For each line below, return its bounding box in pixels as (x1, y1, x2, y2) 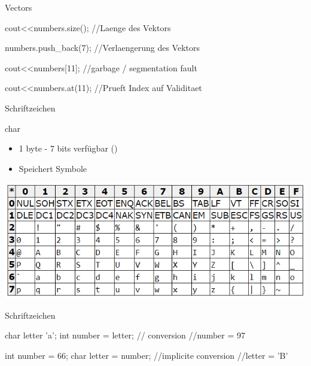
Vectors (5, 1, 32, 13)
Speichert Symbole (19, 162, 87, 174)
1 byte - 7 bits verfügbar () (19, 142, 118, 155)
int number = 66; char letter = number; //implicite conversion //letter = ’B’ (5, 349, 288, 361)
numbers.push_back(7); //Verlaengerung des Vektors (5, 41, 200, 54)
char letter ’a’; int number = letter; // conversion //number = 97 (5, 329, 246, 341)
